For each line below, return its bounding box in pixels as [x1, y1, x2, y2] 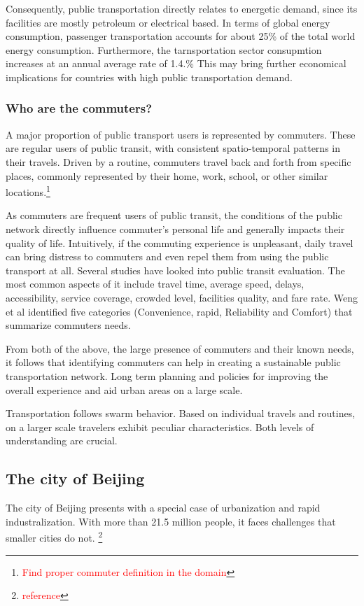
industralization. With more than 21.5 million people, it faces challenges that [6, 514, 336, 528]
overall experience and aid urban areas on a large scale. [6, 382, 243, 397]
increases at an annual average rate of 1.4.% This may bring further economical [6, 56, 346, 71]
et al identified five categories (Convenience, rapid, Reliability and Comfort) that [6, 304, 353, 318]
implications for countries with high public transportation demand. [6, 69, 293, 84]
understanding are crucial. [6, 433, 118, 448]
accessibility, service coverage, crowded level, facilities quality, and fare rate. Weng [6, 290, 358, 304]
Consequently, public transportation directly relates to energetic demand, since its [6, 1, 358, 15]
